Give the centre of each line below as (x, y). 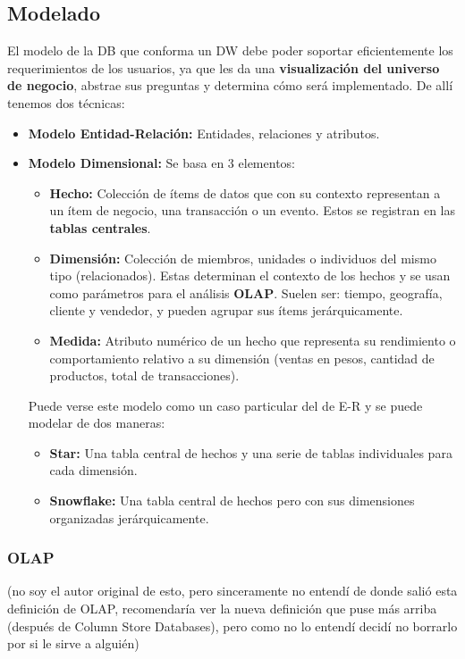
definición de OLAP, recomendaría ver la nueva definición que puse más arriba (222, 609)
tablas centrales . (100, 227)
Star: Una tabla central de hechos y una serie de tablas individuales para (251, 452)
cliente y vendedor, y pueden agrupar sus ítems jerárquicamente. (226, 310)
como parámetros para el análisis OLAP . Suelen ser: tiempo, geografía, (246, 292)
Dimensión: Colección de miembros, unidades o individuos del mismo (243, 258)
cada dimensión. (93, 470)
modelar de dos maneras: (97, 423)
